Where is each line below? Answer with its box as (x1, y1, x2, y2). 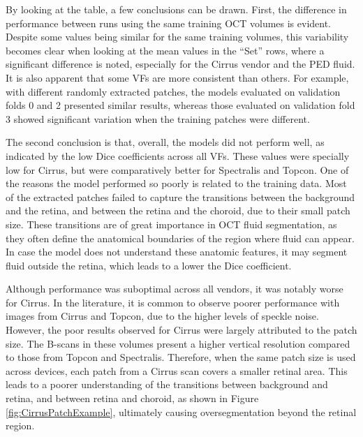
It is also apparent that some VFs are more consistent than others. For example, (6, 70, 349, 84)
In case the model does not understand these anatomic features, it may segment (6, 244, 348, 259)
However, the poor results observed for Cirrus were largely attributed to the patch (6, 323, 357, 337)
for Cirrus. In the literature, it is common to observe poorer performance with (6, 295, 340, 309)
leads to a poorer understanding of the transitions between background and (6, 377, 328, 392)
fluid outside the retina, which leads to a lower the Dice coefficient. (6, 258, 292, 272)
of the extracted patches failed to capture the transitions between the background (6, 189, 355, 204)
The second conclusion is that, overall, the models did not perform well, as (6, 135, 325, 149)
